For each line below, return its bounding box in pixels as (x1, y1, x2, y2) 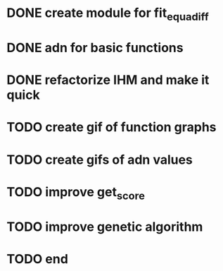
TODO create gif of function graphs (6, 119, 217, 135)
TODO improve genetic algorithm (6, 219, 203, 234)
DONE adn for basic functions (6, 40, 184, 56)
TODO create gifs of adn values (6, 152, 193, 167)
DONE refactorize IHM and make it (6, 72, 210, 88)
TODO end (6, 251, 68, 267)
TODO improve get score (6, 183, 146, 203)
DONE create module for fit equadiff (6, 5, 209, 23)
